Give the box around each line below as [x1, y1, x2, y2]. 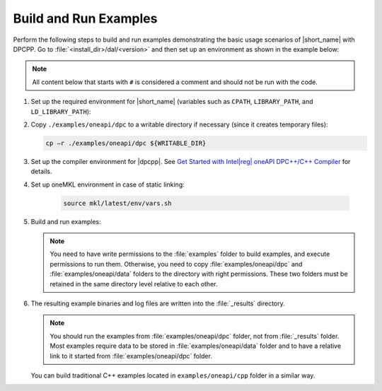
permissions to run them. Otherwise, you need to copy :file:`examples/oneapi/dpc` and [50, 259, 303, 268]
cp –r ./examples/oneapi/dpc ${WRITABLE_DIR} [45, 139, 207, 147]
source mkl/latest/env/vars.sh [63, 199, 173, 207]
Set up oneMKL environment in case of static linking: [30, 180, 185, 189]
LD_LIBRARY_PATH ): [30, 107, 91, 116]
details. [30, 167, 52, 176]
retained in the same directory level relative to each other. [50, 279, 218, 288]
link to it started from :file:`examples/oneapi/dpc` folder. [50, 351, 212, 360]
